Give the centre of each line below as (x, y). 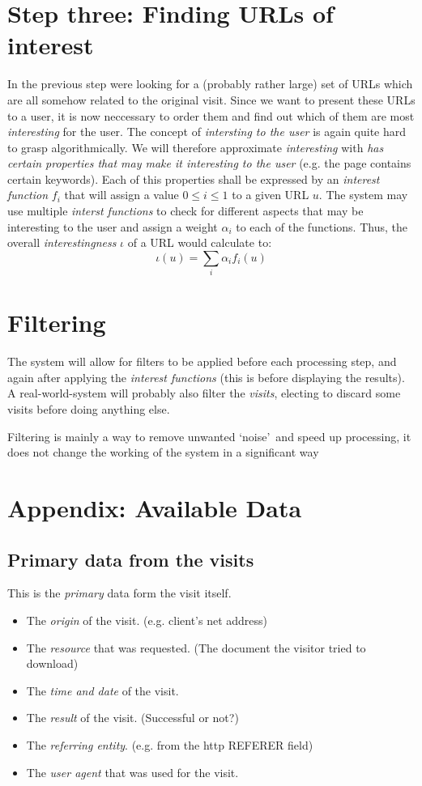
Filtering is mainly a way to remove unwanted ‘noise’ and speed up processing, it (209, 436)
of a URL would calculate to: (200, 242)
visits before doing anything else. (89, 409)
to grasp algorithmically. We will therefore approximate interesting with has (196, 147)
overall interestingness (62, 242)
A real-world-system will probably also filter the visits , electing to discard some (204, 393)
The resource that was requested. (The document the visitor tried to (196, 647)
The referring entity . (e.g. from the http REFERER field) (170, 745)
